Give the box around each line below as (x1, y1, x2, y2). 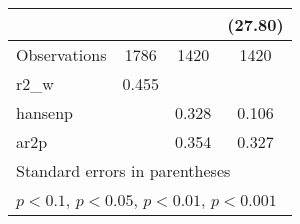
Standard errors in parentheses (16, 159, 231, 182)
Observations (16, 43, 107, 66)
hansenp (16, 101, 73, 124)
